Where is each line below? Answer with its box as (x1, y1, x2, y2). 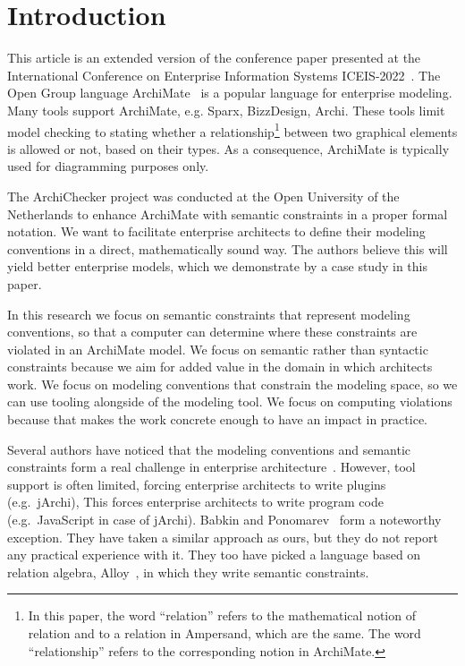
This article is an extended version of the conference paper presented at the (7, 48, 421, 67)
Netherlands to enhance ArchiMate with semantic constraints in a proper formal (7, 204, 448, 223)
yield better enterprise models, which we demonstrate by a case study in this (7, 257, 427, 276)
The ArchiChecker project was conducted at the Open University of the (7, 186, 400, 205)
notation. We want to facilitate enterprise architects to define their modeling (7, 222, 426, 241)
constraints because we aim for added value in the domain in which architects (7, 357, 433, 376)
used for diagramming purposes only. (7, 157, 209, 175)
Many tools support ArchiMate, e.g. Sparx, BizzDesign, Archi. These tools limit (7, 100, 445, 119)
